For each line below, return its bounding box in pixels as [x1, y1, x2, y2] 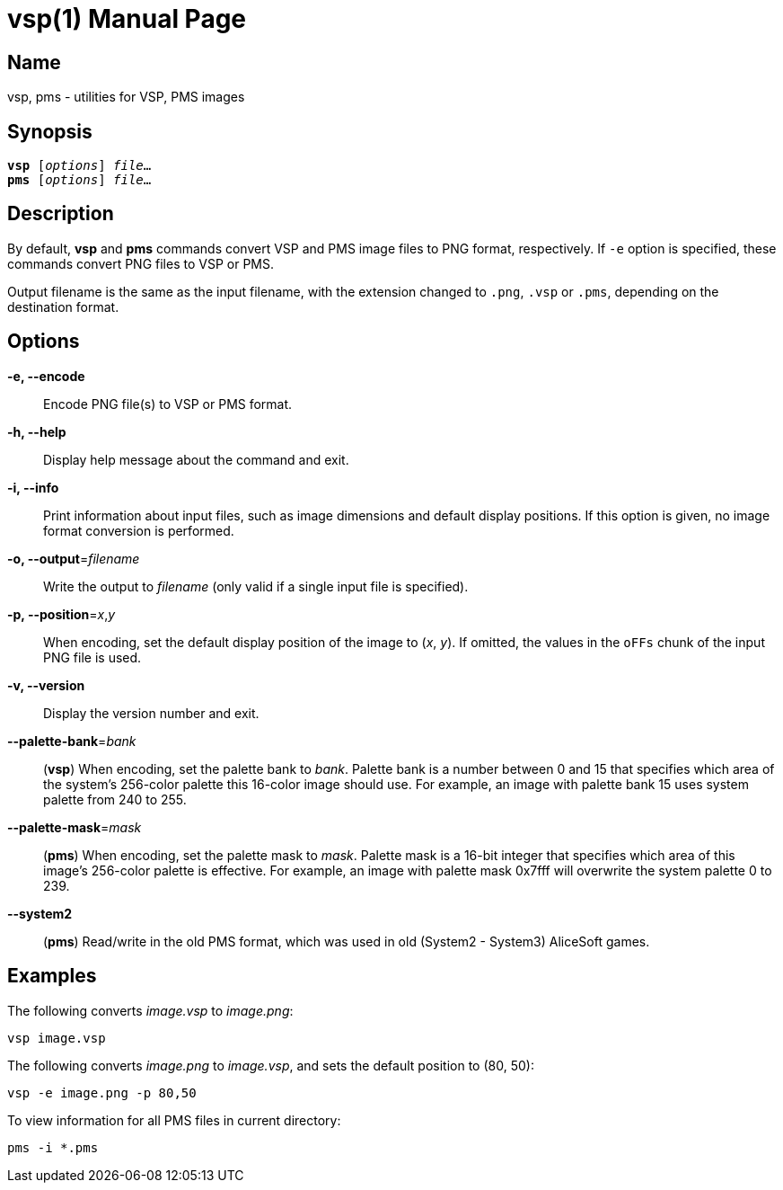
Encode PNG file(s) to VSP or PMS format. [43, 395, 293, 412]
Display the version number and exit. [43, 705, 260, 721]
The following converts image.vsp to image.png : [7, 1002, 294, 1018]
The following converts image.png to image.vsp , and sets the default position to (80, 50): [7, 1057, 534, 1073]
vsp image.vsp [7, 1030, 106, 1045]
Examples [7, 964, 97, 988]
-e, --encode [7, 368, 85, 384]
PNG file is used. [43, 649, 142, 665]
